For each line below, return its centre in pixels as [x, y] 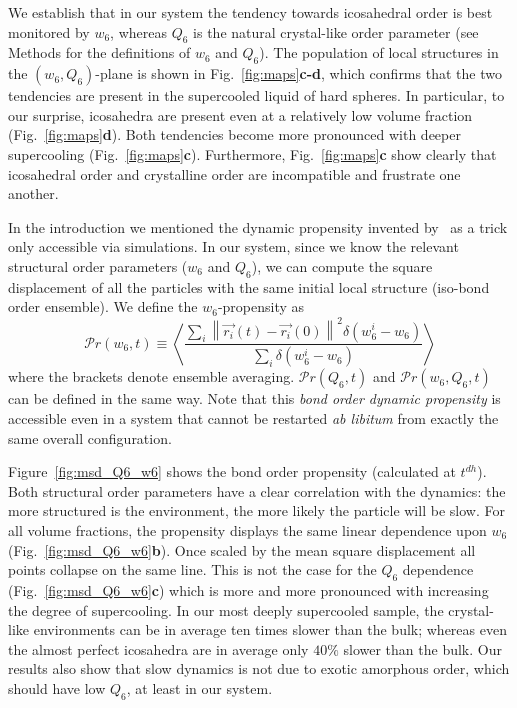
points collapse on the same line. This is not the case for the [192, 569]
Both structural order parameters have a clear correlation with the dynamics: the [257, 490]
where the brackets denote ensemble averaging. [151, 376]
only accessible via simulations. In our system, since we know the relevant [233, 246]
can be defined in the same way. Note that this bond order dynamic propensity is [254, 398]
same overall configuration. [90, 437]
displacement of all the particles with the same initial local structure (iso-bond [249, 286]
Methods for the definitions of [99, 52]
